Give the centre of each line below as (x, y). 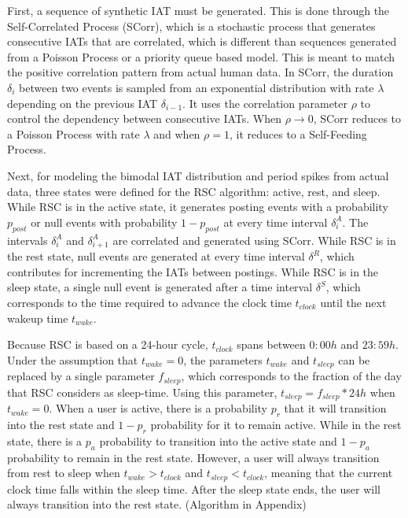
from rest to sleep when (64, 473)
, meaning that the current (329, 473)
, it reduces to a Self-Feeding (298, 133)
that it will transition (335, 408)
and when (177, 133)
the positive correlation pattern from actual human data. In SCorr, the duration (200, 72)
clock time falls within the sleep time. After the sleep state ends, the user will (194, 488)
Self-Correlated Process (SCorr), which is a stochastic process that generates (191, 26)
